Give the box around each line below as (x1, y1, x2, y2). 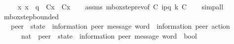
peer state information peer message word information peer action (10, 21, 230, 31)
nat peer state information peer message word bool (21, 30, 197, 41)
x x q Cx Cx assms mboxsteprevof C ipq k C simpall (17, 1, 224, 11)
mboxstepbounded (3, 11, 59, 21)
